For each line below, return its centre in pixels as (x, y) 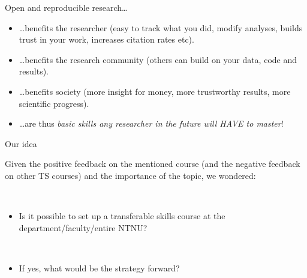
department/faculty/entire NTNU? (83, 227)
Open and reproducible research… (66, 7)
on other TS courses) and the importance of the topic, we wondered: (130, 175)
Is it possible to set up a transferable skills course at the (122, 216)
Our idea (21, 143)
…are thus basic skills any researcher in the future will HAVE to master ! (151, 123)
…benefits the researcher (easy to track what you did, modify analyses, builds (161, 27)
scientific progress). (54, 103)
